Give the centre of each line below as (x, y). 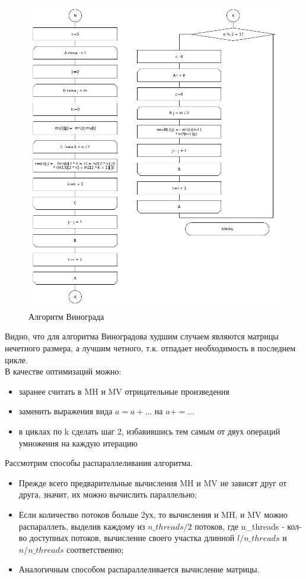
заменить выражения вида (66, 411)
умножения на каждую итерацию (78, 443)
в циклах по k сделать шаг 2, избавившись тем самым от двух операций (149, 431)
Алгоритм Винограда (66, 316)
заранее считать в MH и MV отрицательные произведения (124, 391)
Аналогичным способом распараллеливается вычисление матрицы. (139, 569)
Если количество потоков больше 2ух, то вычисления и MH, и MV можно (153, 514)
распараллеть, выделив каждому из (82, 526)
